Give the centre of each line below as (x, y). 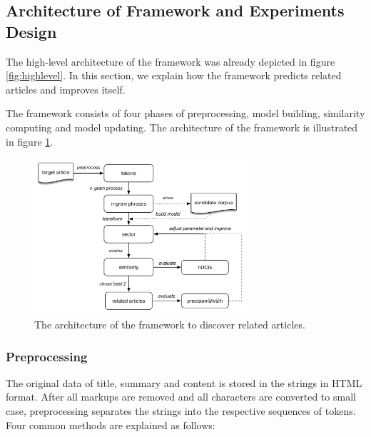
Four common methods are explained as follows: (111, 425)
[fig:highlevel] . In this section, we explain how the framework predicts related (174, 75)
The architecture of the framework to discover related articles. (170, 324)
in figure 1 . (30, 141)
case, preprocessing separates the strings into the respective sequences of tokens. (181, 411)
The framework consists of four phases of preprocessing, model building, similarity (185, 113)
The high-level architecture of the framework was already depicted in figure (171, 61)
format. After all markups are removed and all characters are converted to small (181, 397)
